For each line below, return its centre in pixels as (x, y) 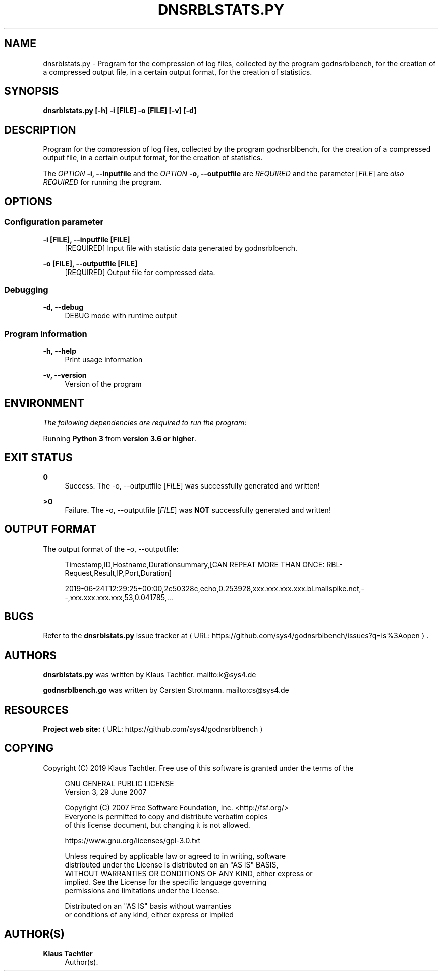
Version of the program (103, 384)
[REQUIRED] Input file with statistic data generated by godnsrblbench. (181, 248)
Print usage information (104, 360)
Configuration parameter (54, 222)
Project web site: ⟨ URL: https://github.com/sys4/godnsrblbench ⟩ (153, 729)
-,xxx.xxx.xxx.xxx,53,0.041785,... (119, 597)
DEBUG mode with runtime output (121, 316)
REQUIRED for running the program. (102, 182)
